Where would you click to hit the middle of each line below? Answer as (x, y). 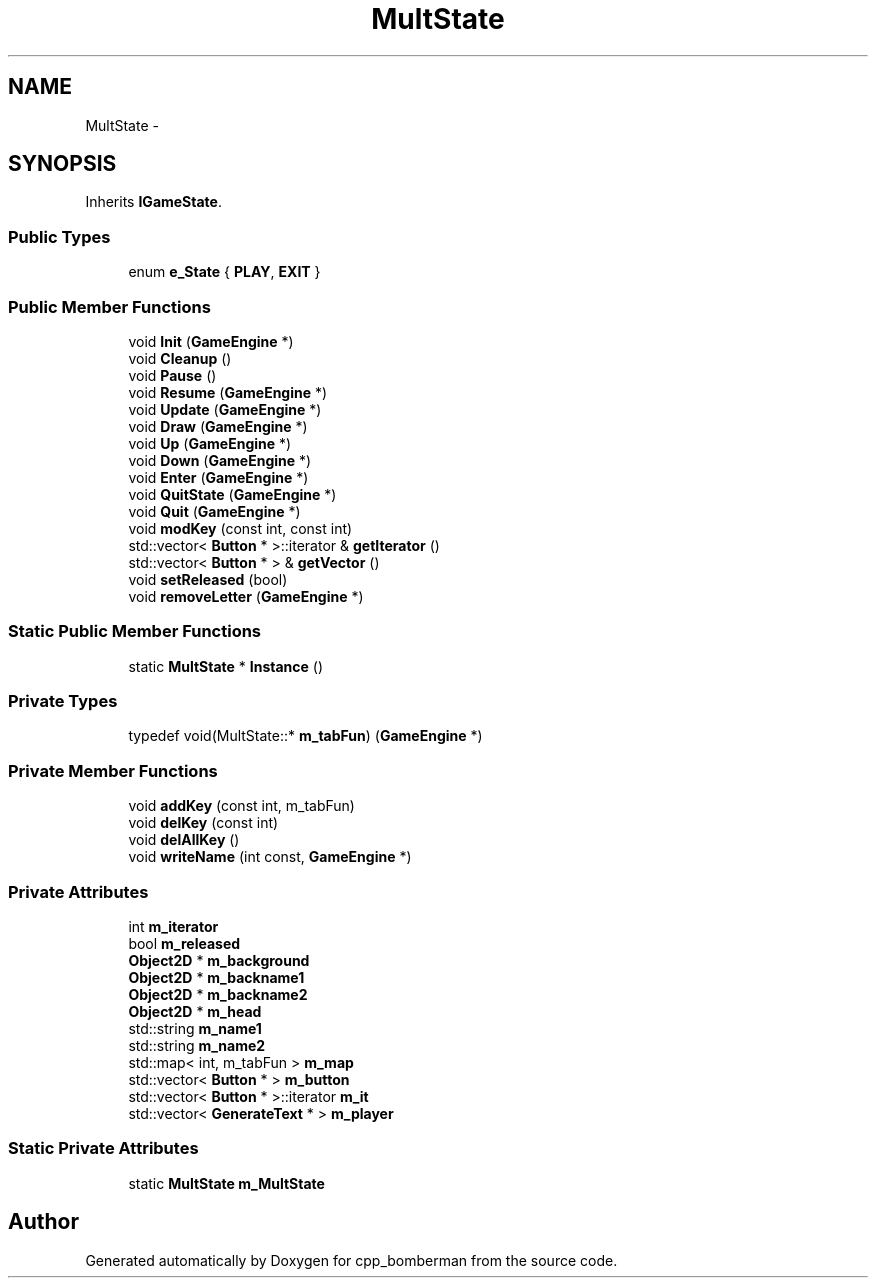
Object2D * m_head (195, 1011)
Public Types (59, 236)
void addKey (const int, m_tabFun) (241, 806)
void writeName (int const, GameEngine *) (270, 857)
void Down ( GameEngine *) (220, 460)
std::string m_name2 (197, 1045)
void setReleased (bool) (208, 579)
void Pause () (172, 375)
